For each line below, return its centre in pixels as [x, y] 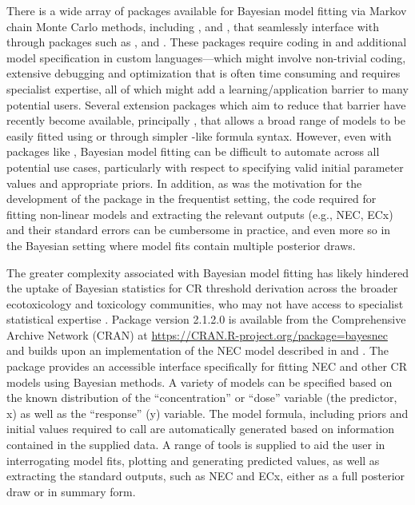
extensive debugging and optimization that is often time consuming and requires [204, 73]
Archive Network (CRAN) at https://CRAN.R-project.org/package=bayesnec [197, 334]
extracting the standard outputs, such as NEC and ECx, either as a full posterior [206, 476]
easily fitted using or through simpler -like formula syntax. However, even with [199, 135]
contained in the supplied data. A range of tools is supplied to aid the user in [196, 445]
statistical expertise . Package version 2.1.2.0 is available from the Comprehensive [206, 319]
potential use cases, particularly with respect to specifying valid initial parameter [205, 167]
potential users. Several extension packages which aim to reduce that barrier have [206, 104]
